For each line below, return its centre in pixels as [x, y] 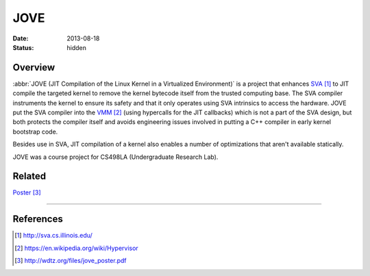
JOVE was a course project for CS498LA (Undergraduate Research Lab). [115, 157]
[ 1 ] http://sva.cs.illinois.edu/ [53, 236]
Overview [34, 67]
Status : [23, 47]
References [38, 219]
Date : [21, 38]
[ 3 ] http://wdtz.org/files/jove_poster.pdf [71, 261]
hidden [77, 47]
